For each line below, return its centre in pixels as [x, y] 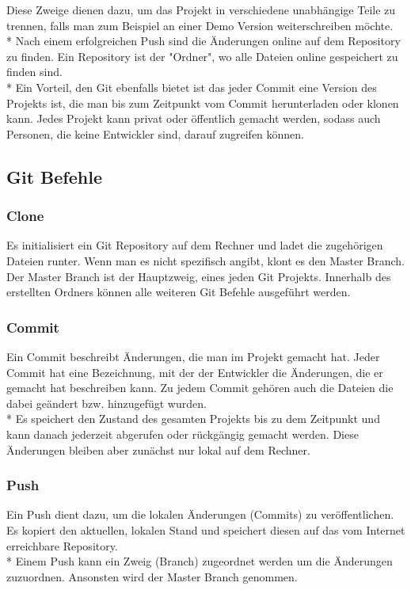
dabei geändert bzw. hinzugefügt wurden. [107, 403]
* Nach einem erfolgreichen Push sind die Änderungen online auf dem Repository [204, 41]
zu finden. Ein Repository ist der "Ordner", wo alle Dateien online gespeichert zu [202, 56]
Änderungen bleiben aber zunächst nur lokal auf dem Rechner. [158, 449]
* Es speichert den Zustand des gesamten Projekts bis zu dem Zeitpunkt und [193, 419]
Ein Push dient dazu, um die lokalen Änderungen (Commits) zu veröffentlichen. [200, 514]
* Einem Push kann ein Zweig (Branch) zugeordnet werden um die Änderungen [200, 561]
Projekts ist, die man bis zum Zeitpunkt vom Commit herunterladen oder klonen [203, 103]
